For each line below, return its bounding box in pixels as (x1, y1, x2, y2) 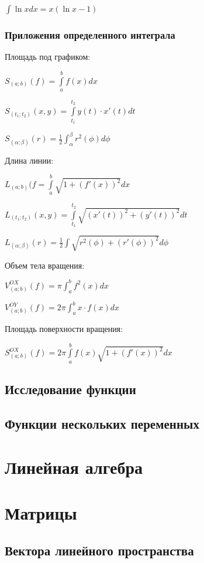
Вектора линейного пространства (5, 541, 194, 559)
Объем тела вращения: (5, 259, 85, 271)
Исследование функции (5, 380, 136, 398)
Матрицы (5, 500, 77, 524)
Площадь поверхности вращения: (5, 323, 123, 335)
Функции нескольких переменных (5, 415, 199, 433)
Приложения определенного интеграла (5, 27, 175, 42)
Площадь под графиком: (5, 50, 91, 63)
